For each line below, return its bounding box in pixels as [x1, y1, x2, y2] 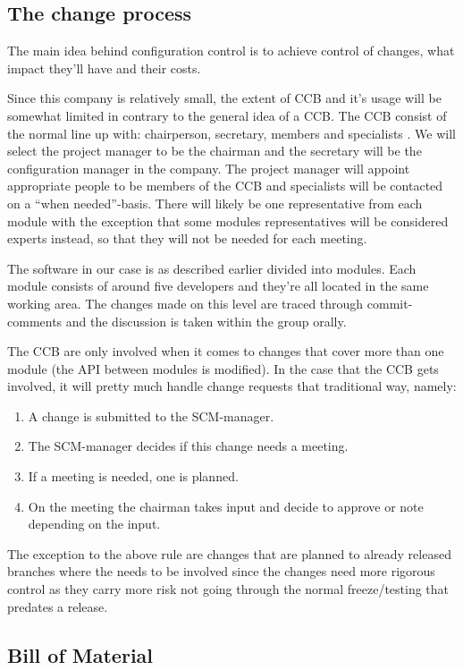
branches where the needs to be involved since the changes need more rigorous [7, 562, 435, 581]
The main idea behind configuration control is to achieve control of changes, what [7, 41, 455, 60]
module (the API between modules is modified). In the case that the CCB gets [7, 359, 439, 377]
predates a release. [7, 597, 108, 615]
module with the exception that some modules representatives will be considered [7, 211, 449, 230]
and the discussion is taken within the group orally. [65, 311, 347, 330]
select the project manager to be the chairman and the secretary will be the [7, 141, 422, 160]
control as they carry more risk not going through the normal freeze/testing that [7, 580, 450, 598]
